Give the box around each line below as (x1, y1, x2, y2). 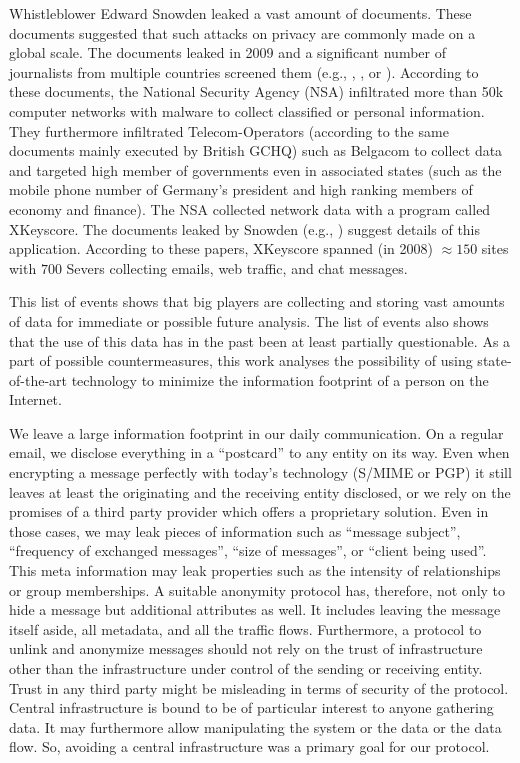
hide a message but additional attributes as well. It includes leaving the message (9, 599, 501, 620)
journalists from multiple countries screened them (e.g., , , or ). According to (9, 61, 479, 82)
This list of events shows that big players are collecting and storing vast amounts (9, 291, 505, 312)
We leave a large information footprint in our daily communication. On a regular (9, 422, 504, 443)
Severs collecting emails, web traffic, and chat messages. (66, 257, 408, 278)
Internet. (9, 389, 62, 410)
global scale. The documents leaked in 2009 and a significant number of (9, 42, 446, 63)
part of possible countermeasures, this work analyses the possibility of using (9, 350, 473, 371)
